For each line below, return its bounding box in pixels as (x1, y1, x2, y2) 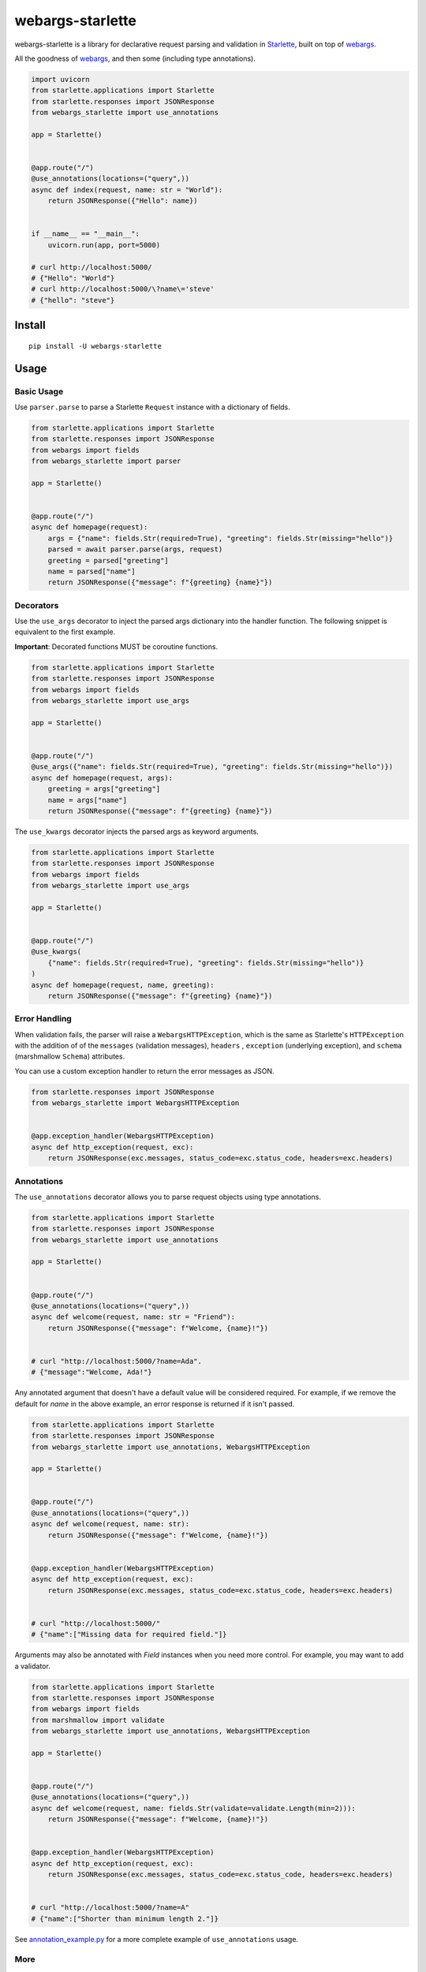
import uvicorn (31, 75, 90, 84)
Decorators (14, 599, 59, 611)
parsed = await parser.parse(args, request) (47, 545, 223, 554)
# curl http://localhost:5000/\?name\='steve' (31, 285, 215, 293)
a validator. (14, 1661, 50, 1671)
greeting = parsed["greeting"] (47, 556, 169, 565)
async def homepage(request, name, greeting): (31, 980, 215, 989)
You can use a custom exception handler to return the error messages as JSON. (14, 1066, 275, 1076)
